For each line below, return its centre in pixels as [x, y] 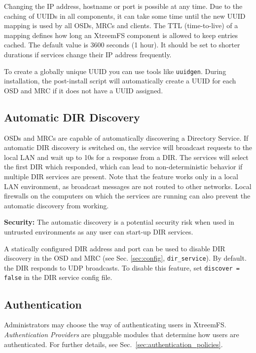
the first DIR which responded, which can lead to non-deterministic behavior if [123, 167]
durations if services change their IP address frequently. [88, 54]
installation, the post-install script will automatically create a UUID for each [120, 81]
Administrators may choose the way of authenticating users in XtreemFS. [115, 325]
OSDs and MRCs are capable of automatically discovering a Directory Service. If [126, 137]
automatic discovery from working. [56, 205]
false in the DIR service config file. [58, 277]
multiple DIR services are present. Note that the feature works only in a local [121, 176]
